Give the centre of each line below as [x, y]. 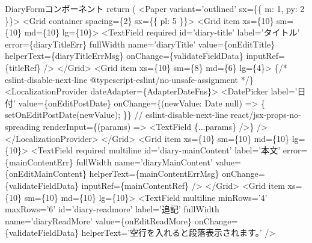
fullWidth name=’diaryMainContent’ [144, 161]
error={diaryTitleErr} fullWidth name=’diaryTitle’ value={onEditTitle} [140, 44]
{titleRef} [23, 67]
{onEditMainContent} [46, 174]
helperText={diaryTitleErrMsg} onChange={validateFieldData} [124, 56]
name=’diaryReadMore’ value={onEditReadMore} [99, 220]
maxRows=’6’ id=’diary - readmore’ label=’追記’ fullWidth [112, 209]
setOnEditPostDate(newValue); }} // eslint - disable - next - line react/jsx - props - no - [153, 115]
